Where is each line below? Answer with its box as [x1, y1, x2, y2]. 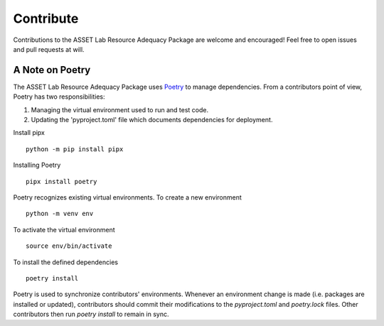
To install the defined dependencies [13, 258, 119, 266]
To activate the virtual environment [13, 225, 115, 234]
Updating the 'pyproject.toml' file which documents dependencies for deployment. [31, 116, 273, 124]
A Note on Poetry [13, 64, 91, 76]
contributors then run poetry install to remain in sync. [13, 310, 169, 319]
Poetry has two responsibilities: [13, 92, 105, 101]
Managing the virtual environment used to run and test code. [31, 105, 209, 114]
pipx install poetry [26, 178, 97, 185]
